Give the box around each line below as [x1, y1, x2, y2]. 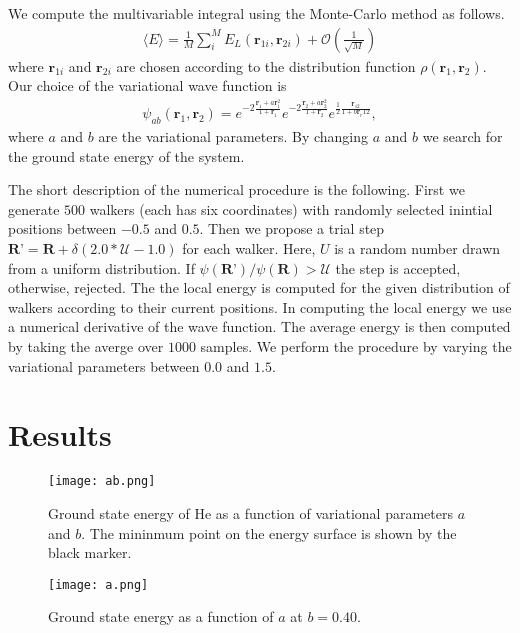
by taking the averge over [8, 335, 164, 356]
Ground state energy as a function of [48, 606, 274, 627]
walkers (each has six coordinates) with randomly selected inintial [89, 198, 493, 219]
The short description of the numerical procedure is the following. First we [8, 179, 465, 200]
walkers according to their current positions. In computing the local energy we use [8, 296, 512, 317]
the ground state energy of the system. [8, 145, 245, 166]
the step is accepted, [335, 257, 461, 278]
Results [8, 414, 112, 455]
